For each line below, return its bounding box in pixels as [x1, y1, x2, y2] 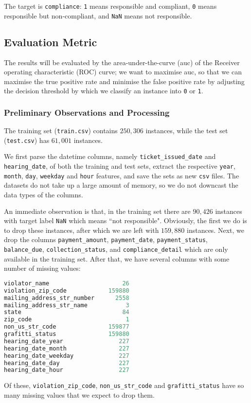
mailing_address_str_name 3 [4, 301, 129, 309]
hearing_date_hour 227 [4, 367, 129, 374]
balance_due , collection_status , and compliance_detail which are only [4, 244, 228, 254]
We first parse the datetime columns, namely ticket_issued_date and [4, 151, 216, 161]
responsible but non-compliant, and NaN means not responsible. [4, 10, 192, 20]
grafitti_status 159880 [4, 331, 129, 338]
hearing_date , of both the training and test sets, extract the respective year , [4, 161, 235, 171]
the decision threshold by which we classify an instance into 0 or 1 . [4, 86, 203, 96]
